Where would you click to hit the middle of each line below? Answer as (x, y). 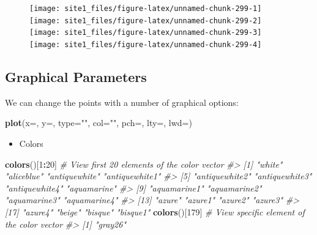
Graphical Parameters (76, 77)
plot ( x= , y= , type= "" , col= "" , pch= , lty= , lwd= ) (99, 123)
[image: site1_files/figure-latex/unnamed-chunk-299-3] (146, 33)
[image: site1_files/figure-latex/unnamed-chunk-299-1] (146, 9)
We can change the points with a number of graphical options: (122, 102)
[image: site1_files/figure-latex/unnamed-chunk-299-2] (146, 21)
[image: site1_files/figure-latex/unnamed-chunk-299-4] (146, 44)
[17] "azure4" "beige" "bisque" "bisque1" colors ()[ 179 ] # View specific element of (155, 211)
